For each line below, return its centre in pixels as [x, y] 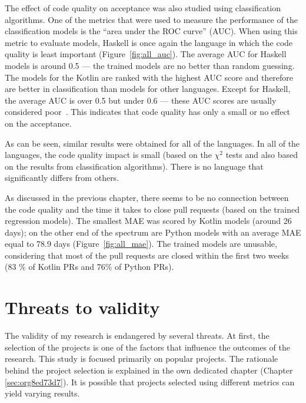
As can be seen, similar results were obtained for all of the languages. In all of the [152, 143]
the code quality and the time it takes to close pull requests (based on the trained [152, 209]
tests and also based [262, 155]
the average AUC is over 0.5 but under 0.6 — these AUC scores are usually [141, 100]
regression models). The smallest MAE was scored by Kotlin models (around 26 [148, 221]
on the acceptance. [38, 123]
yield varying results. [42, 393]
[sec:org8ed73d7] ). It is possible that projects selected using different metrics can [150, 381]
